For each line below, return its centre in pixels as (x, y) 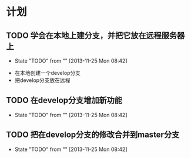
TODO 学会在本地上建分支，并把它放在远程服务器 (95, 35)
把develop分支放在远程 (42, 80)
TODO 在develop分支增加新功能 (64, 100)
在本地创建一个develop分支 (48, 73)
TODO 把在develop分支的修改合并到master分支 (93, 135)
